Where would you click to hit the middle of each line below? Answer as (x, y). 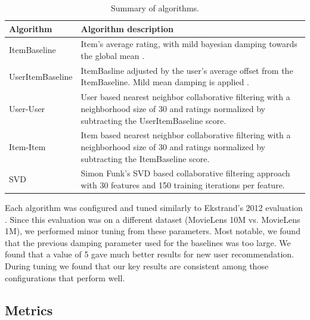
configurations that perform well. (65, 277)
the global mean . (113, 56)
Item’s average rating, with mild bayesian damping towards (189, 44)
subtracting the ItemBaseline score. (145, 158)
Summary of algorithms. (155, 8)
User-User (27, 108)
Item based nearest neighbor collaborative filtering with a (186, 135)
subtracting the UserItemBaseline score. (154, 120)
